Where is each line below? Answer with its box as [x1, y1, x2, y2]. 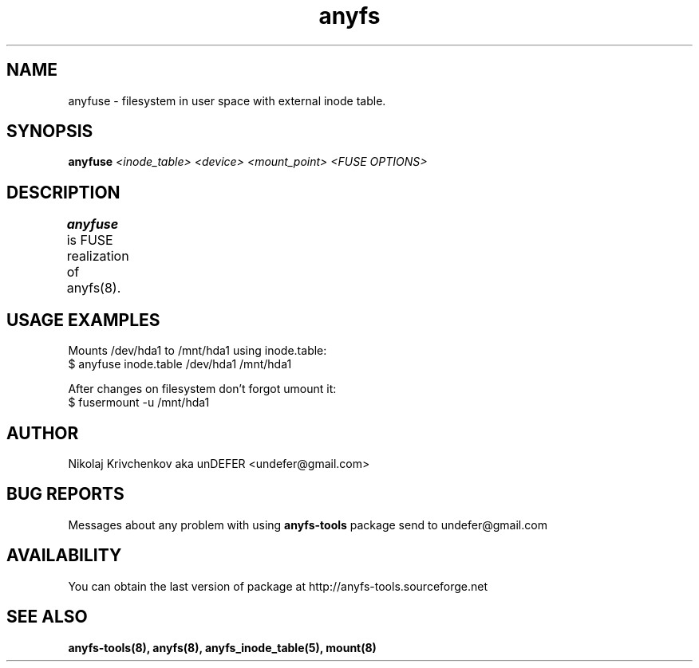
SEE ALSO [6, 607, 88, 627]
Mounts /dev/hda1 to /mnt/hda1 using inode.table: [68, 344, 327, 358]
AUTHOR [6, 422, 79, 443]
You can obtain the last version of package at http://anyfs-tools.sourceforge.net [68, 579, 488, 593]
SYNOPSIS [6, 121, 93, 142]
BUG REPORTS [6, 484, 124, 505]
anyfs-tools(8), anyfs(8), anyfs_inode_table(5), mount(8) [68, 640, 377, 654]
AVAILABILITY [6, 545, 122, 566]
